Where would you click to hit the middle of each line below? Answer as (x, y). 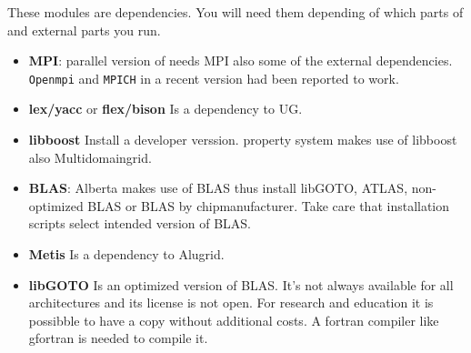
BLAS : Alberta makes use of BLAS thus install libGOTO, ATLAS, (218, 188)
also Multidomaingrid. (90, 157)
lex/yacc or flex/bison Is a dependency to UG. (165, 109)
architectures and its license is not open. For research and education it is (231, 303)
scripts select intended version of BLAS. (140, 223)
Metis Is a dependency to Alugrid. (126, 254)
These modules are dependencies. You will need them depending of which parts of (235, 12)
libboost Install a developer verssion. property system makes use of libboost (243, 140)
